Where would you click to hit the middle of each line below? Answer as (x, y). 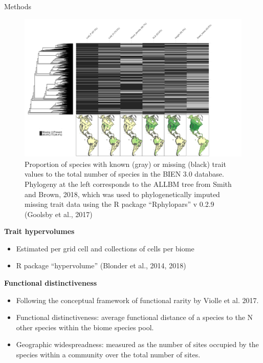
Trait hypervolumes (39, 231)
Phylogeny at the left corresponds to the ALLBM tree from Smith (128, 184)
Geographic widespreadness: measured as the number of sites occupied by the (137, 344)
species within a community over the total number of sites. (108, 355)
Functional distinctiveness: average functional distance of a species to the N (135, 317)
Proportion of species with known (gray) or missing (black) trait (125, 164)
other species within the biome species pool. (85, 327)
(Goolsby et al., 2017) (59, 214)
